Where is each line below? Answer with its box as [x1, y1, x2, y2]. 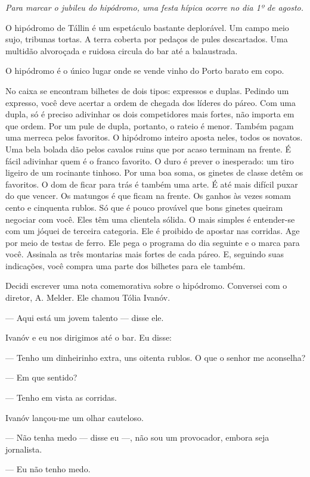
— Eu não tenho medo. [5, 463, 91, 475]
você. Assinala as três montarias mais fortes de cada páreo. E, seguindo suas [5, 248, 284, 260]
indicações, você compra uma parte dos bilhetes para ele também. [5, 259, 246, 272]
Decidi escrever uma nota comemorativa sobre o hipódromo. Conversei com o [5, 279, 287, 292]
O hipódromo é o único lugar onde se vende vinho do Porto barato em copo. [5, 64, 284, 77]
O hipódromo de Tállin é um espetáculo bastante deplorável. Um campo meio [5, 21, 289, 33]
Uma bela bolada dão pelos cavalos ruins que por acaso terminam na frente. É [5, 142, 291, 155]
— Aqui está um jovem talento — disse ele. [5, 311, 164, 323]
